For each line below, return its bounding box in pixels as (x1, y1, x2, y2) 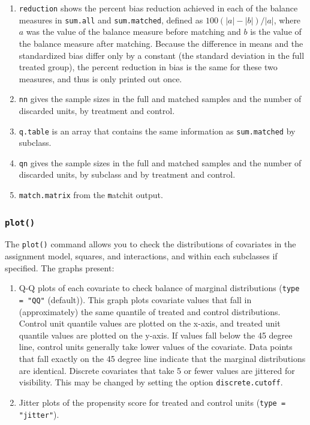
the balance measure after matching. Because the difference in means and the (19, 37, 303, 49)
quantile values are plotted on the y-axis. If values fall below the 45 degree (19, 328, 293, 341)
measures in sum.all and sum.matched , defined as (19, 13, 203, 26)
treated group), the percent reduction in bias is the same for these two (19, 61, 278, 73)
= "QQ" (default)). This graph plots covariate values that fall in (19, 293, 252, 306)
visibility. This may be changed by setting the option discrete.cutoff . (19, 376, 283, 388)
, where (273, 13, 301, 26)
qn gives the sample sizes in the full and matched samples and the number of (19, 156, 302, 169)
